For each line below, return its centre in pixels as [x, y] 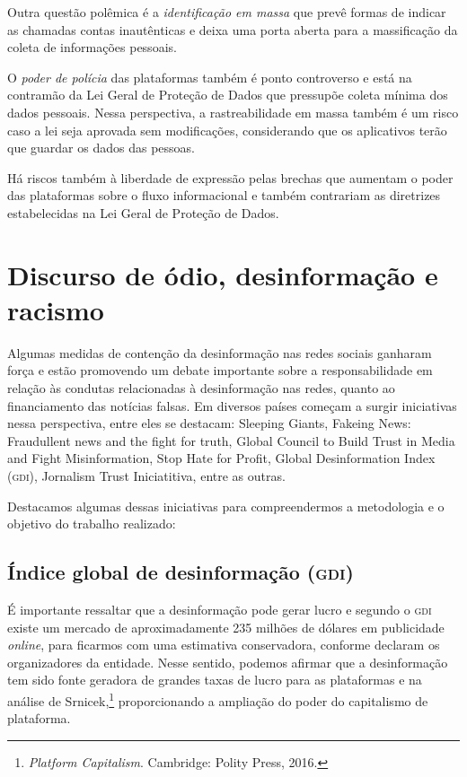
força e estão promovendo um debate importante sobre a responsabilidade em [220, 370]
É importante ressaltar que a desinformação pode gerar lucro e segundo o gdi [220, 609]
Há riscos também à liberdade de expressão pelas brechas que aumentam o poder [230, 177]
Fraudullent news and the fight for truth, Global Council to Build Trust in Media [231, 440]
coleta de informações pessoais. [92, 47]
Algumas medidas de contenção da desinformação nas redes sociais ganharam [220, 352]
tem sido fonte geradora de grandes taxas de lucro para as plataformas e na [215, 680]
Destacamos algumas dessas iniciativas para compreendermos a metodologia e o [226, 506]
